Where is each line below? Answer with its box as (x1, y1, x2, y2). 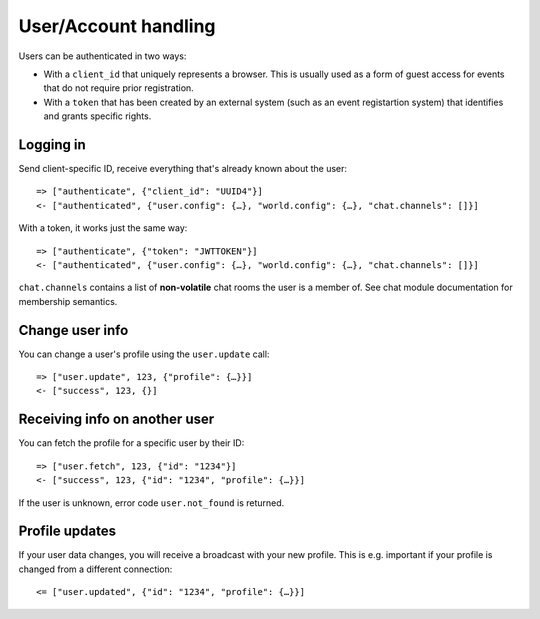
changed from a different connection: (18, 563, 173, 575)
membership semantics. (18, 295, 118, 307)
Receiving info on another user (18, 411, 215, 428)
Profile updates (18, 523, 117, 540)
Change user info (18, 321, 129, 339)
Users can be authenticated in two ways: (18, 50, 187, 62)
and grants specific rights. (43, 110, 152, 122)
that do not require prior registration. (43, 82, 194, 94)
